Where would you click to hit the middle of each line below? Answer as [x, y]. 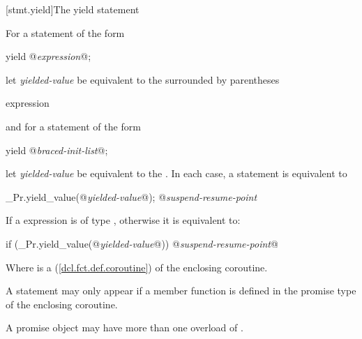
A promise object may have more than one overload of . [125, 327]
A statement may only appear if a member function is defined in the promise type [181, 291]
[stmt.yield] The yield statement [73, 9]
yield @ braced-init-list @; [57, 150]
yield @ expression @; [48, 56]
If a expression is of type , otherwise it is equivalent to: [123, 220]
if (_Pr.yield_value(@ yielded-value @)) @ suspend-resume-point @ [142, 243]
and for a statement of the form [73, 126]
